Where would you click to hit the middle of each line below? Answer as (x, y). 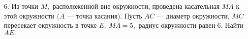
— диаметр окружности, (193, 15)
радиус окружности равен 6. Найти (191, 25)
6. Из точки (21, 6)
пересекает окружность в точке (50, 25)
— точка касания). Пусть (105, 15)
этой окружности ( (32, 15)
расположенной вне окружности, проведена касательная (136, 6)
